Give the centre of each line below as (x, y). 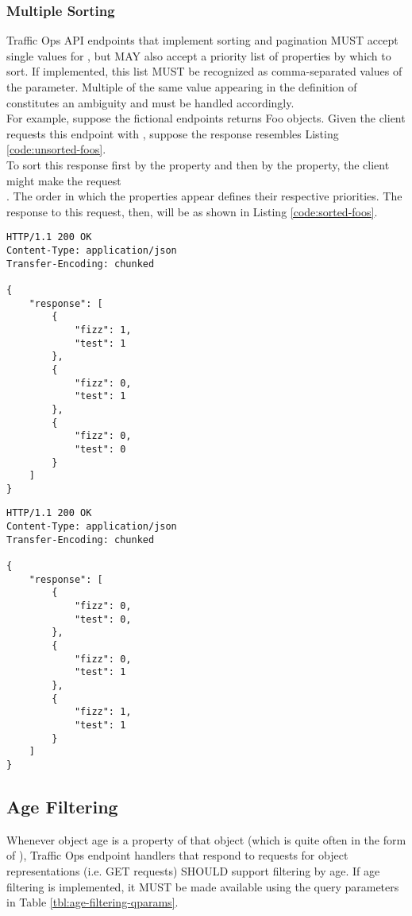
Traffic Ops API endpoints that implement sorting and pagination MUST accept (202, 40)
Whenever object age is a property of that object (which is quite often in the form (206, 839)
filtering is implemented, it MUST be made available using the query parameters (203, 886)
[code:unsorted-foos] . (56, 149)
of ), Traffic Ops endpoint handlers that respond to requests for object (177, 855)
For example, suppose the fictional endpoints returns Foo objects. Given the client (206, 118)
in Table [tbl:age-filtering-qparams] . (92, 902)
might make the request (64, 180)
